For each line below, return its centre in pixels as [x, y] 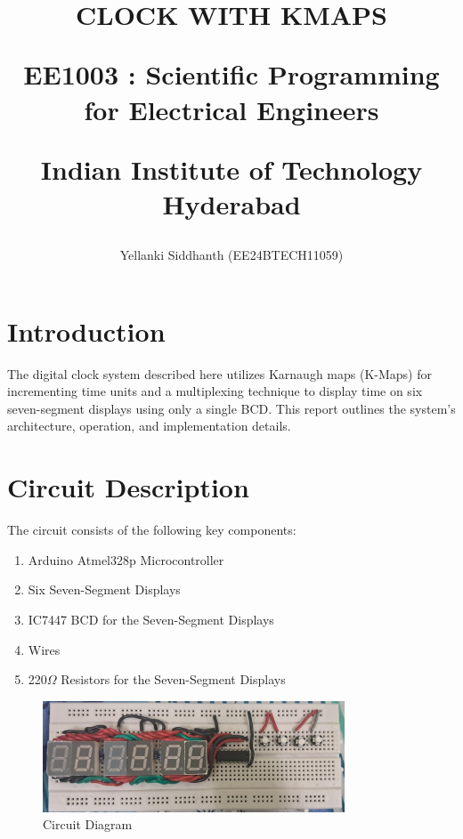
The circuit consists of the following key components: [152, 530]
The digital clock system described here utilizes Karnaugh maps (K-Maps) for [219, 373]
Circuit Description [128, 487]
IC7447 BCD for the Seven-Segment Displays [151, 619]
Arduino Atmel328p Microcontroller [126, 559]
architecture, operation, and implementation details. [149, 426]
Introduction [86, 331]
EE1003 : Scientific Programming [231, 74]
